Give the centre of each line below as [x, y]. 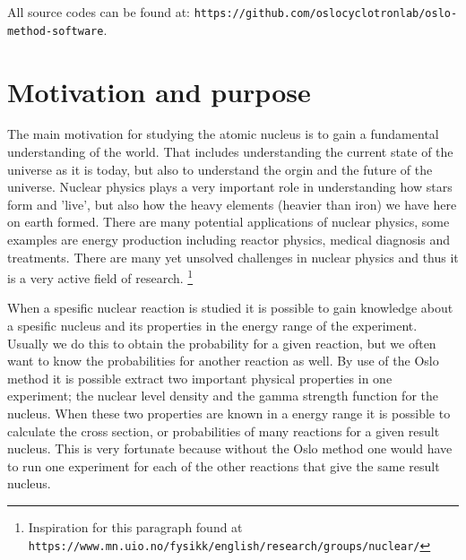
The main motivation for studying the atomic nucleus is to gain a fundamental [223, 134]
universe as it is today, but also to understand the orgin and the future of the [220, 169]
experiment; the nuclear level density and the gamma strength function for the [223, 396]
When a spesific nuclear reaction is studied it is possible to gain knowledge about [230, 308]
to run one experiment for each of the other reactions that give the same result [224, 465]
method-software [56, 31]
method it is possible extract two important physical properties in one [200, 378]
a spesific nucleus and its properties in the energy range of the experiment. [212, 326]
